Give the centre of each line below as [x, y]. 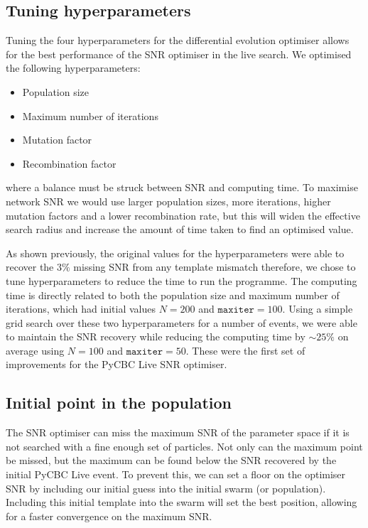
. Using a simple [318, 309]
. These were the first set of [245, 350]
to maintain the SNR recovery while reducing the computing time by [156, 336]
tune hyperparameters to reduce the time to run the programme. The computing [182, 280]
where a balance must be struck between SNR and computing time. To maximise [182, 187]
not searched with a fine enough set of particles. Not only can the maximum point [184, 446]
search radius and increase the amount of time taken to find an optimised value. [180, 229]
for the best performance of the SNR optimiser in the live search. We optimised [179, 54]
